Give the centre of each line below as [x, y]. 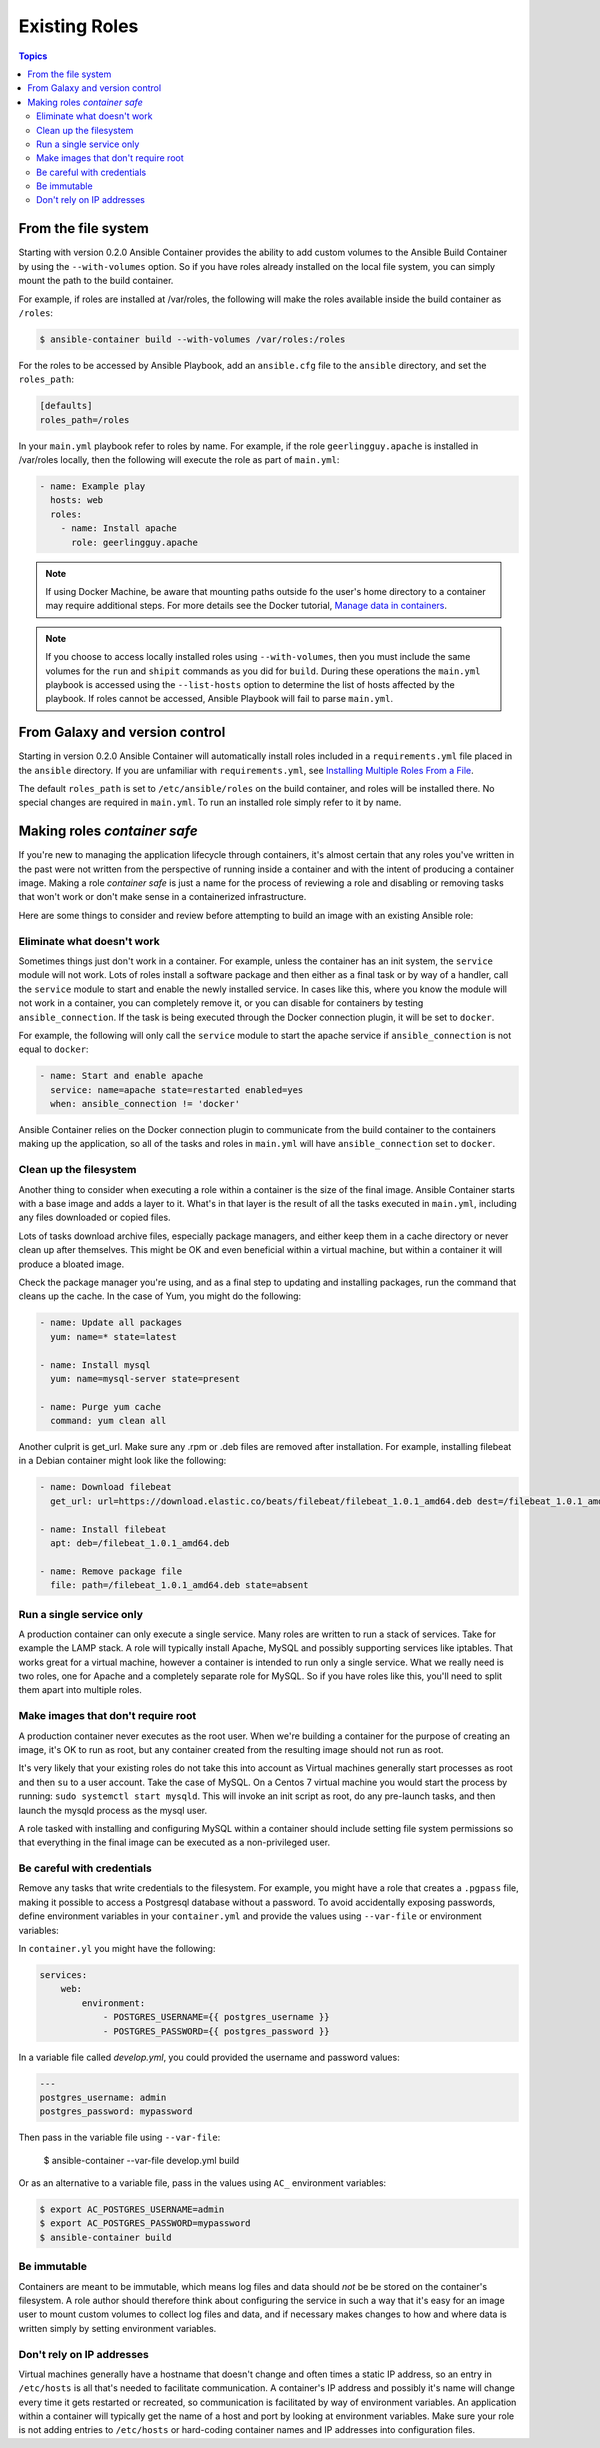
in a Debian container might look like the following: [122, 1461]
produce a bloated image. [71, 1264]
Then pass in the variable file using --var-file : [119, 2137]
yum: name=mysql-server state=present [145, 1378]
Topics [33, 56]
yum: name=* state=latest [113, 1336]
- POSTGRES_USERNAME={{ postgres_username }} [216, 2017]
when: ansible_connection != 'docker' [145, 1104]
